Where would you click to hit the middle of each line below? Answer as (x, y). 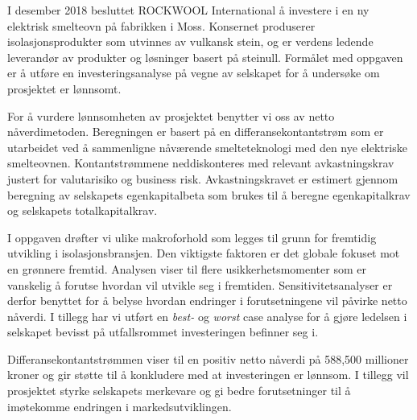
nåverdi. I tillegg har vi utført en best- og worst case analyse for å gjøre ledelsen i (207, 316)
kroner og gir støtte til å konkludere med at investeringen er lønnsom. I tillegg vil (208, 375)
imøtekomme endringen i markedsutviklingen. (120, 406)
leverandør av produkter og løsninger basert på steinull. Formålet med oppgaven (205, 57)
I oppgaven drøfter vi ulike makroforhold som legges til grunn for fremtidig (192, 237)
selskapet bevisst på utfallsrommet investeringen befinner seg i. (163, 332)
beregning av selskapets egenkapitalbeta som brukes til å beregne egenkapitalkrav (209, 194)
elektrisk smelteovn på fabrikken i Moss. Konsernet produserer (161, 25)
